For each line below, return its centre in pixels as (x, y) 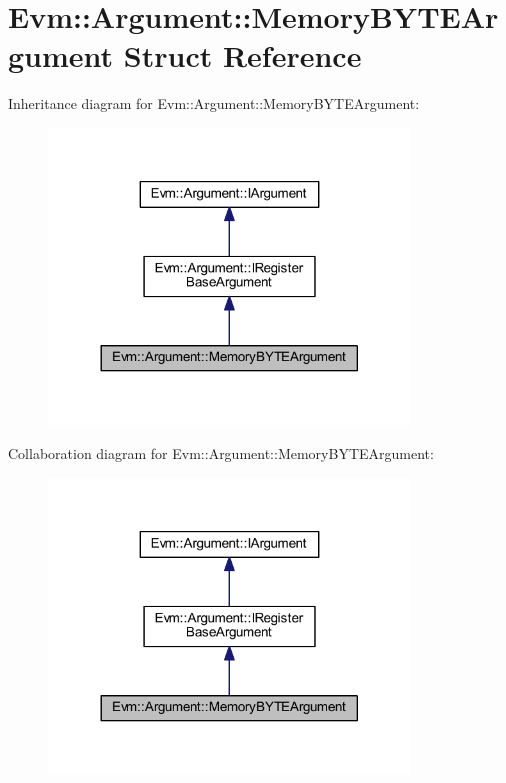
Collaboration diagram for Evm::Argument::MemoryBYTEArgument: (221, 452)
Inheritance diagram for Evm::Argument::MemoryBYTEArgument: (214, 103)
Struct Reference (242, 55)
